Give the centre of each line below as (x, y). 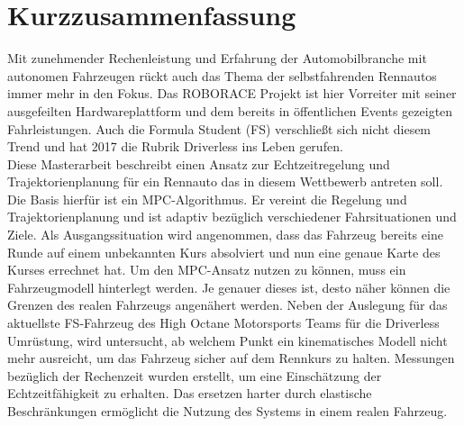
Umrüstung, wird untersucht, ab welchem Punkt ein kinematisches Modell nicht (227, 340)
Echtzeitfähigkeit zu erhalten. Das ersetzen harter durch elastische (190, 393)
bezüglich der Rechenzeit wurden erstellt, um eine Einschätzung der (195, 375)
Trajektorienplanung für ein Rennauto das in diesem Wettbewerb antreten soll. (225, 181)
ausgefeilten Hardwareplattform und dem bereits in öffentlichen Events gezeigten (230, 110)
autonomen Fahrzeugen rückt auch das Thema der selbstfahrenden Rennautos (222, 75)
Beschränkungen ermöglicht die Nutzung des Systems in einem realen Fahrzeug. (227, 411)
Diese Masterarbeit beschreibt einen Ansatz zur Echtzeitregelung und (199, 163)
